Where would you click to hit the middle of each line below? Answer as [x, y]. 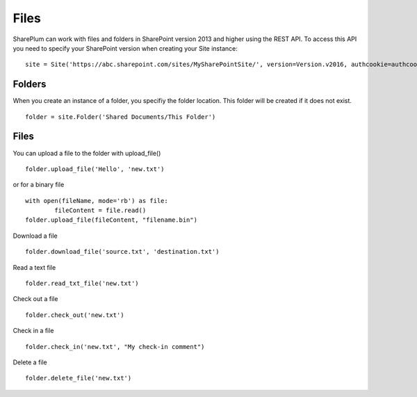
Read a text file [34, 267]
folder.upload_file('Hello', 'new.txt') [95, 169]
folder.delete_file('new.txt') [79, 378]
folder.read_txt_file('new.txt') [82, 284]
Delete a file [30, 362]
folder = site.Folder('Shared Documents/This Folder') [121, 117]
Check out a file [35, 299]
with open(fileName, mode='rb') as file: [97, 201]
